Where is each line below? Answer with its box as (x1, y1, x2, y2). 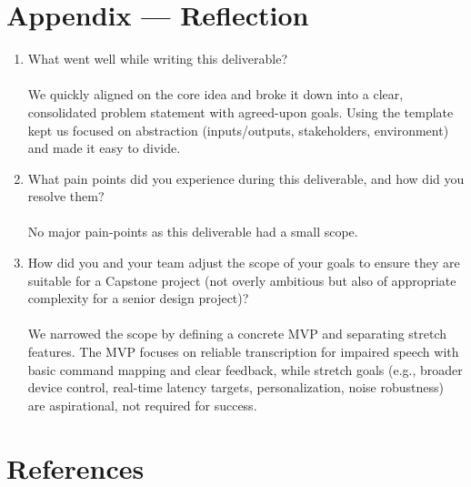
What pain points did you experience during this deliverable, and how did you (27, 168, 465, 188)
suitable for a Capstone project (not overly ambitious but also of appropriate (27, 270, 456, 289)
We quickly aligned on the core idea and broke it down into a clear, (27, 85, 404, 104)
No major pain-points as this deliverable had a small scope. (27, 222, 358, 241)
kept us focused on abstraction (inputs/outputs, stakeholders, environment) (27, 120, 449, 139)
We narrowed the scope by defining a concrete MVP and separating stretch (27, 324, 447, 343)
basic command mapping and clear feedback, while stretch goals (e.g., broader (27, 360, 463, 379)
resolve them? (27, 187, 105, 206)
